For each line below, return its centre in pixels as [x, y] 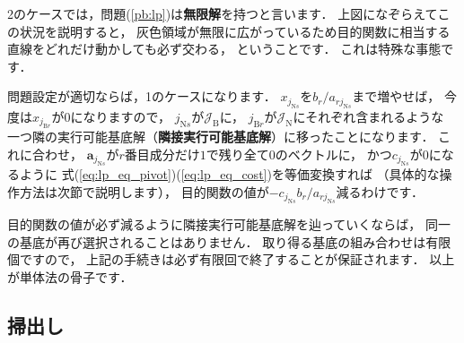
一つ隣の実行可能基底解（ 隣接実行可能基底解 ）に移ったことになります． [221, 137]
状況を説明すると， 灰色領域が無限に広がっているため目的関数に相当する [235, 31]
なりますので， [127, 116]
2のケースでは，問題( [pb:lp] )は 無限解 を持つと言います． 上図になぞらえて [223, 13]
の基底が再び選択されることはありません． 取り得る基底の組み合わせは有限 [229, 241]
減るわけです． [380, 191]
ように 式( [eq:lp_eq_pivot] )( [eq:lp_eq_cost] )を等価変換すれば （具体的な [229, 174]
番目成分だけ [162, 154]
